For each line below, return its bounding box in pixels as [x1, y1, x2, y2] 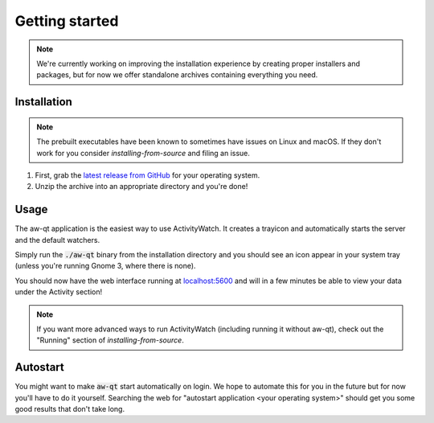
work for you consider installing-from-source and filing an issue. [36, 148, 251, 158]
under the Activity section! [14, 287, 103, 297]
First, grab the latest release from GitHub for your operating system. [35, 170, 260, 180]
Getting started [14, 12, 119, 30]
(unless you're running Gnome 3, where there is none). [14, 261, 196, 271]
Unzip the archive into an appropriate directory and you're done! [35, 182, 248, 191]
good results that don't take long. [14, 405, 125, 414]
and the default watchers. [14, 235, 100, 244]
